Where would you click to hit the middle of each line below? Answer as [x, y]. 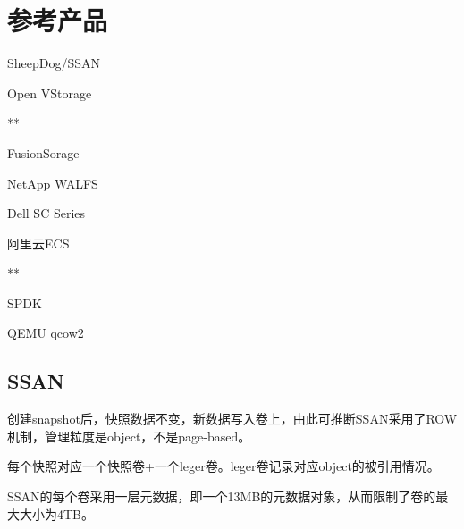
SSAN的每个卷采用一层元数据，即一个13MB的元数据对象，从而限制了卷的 [222, 496]
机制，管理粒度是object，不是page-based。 [129, 436]
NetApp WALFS [53, 183]
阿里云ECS [38, 243]
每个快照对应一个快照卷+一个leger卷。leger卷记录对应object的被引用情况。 [224, 466]
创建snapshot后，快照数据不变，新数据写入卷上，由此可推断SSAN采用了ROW [232, 419]
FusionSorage [43, 152]
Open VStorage [50, 92]
